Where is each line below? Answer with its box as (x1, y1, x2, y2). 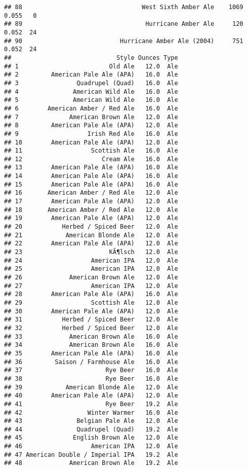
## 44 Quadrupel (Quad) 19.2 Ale (4, 425, 178, 433)
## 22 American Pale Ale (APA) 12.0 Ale (4, 240, 178, 247)
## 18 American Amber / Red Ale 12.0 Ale (4, 206, 178, 213)
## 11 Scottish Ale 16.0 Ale (4, 147, 178, 155)
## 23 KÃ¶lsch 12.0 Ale (4, 248, 178, 256)
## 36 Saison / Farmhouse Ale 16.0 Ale (4, 358, 178, 366)
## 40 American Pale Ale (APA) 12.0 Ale (4, 392, 178, 400)
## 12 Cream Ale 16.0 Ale (4, 155, 178, 163)
